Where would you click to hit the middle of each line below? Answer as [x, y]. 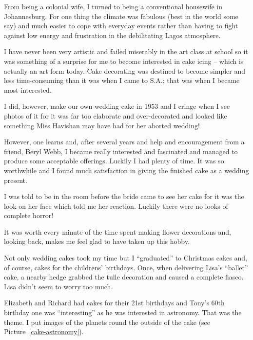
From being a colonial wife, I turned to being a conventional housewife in [113, 6]
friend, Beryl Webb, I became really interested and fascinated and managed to [121, 151]
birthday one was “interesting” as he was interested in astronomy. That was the [123, 312]
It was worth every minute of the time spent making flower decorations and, [117, 231]
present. [16, 180]
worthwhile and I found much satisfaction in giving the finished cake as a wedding [126, 170]
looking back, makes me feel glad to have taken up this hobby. [97, 241]
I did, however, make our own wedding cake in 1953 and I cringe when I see [117, 106]
